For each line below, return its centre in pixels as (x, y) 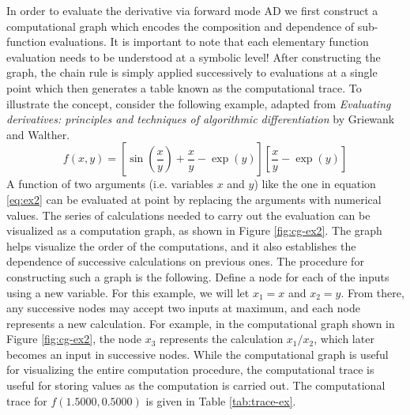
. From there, (372, 292)
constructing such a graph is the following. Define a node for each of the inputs (198, 276)
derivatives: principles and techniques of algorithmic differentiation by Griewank (201, 119)
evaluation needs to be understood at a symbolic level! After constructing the (194, 57)
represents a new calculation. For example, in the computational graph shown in (201, 323)
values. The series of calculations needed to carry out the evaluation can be (188, 215)
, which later (344, 339)
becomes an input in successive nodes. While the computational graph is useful (197, 354)
